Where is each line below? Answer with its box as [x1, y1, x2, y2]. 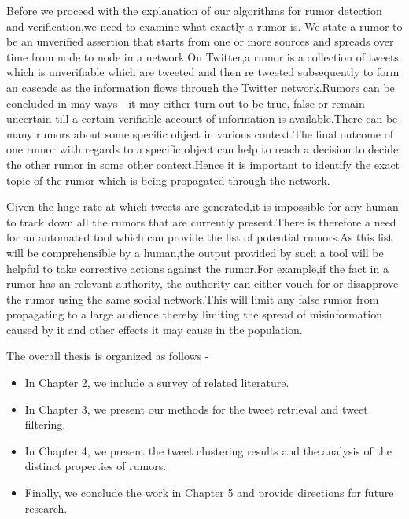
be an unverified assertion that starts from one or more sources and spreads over [6, 33, 394, 50]
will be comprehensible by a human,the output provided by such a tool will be [6, 244, 384, 260]
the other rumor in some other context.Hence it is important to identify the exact [6, 156, 400, 172]
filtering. [24, 416, 66, 432]
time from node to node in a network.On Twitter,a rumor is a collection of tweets [6, 48, 399, 64]
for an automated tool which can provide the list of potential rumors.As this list [6, 229, 392, 245]
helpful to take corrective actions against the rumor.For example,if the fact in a [6, 259, 389, 276]
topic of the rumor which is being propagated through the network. [6, 171, 330, 188]
